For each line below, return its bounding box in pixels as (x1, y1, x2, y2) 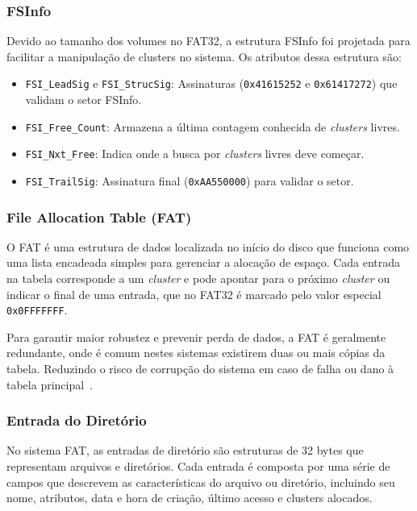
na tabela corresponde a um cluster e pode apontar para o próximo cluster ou (6, 270, 390, 287)
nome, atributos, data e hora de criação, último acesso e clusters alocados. (6, 489, 373, 506)
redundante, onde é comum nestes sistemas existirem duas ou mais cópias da (6, 344, 386, 361)
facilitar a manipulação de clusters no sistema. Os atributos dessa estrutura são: (6, 48, 402, 64)
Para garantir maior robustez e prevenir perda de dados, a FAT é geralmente (6, 328, 386, 345)
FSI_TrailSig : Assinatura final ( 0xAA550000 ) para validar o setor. (25, 172, 354, 189)
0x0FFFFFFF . (6, 301, 68, 318)
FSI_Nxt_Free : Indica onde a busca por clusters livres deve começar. (25, 145, 365, 162)
